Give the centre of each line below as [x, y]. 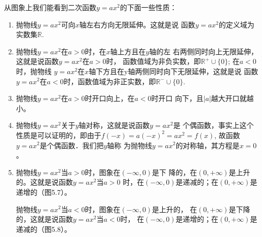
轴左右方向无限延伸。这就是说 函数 [137, 24]
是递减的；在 [197, 182]
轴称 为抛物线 [129, 145]
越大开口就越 [232, 98]
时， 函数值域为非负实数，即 [154, 61]
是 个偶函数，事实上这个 [213, 125]
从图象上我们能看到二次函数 [50, 7]
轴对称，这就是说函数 [114, 125]
